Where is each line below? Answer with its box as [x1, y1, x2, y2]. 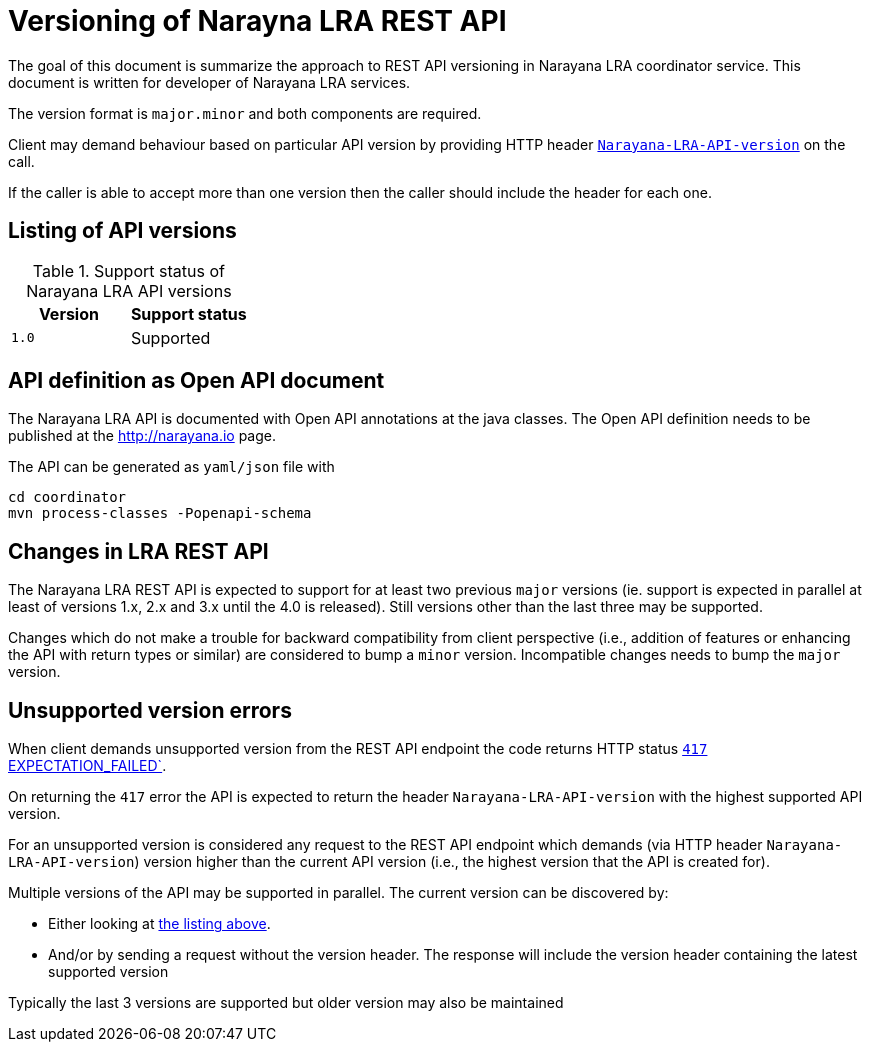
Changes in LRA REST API [8, 538, 269, 564]
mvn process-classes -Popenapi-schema [8, 505, 312, 522]
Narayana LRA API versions [26, 280, 232, 301]
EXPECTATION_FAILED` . [8, 757, 167, 775]
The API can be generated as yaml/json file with [8, 458, 335, 476]
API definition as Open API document [8, 368, 385, 394]
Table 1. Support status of [32, 260, 225, 281]
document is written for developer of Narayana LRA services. [8, 73, 411, 91]
